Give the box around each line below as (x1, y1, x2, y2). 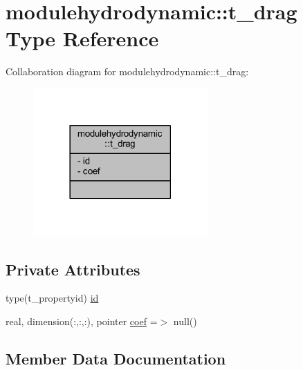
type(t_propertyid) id (6, 291, 99, 305)
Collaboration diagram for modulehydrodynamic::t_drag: (6, 64, 249, 79)
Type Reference (6, 24, 159, 52)
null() (173, 313, 197, 328)
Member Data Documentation (6, 347, 226, 369)
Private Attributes (6, 258, 140, 280)
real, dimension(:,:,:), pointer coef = (6, 313, 158, 328)
